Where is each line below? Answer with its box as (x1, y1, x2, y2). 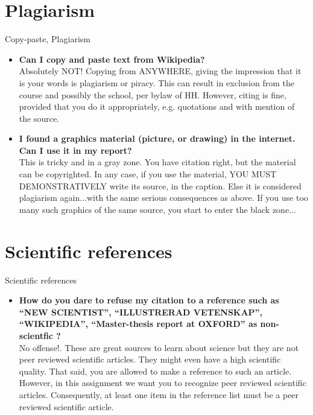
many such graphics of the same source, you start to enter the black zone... (19, 203, 296, 215)
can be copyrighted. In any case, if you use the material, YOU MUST (19, 168, 277, 180)
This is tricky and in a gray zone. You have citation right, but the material (19, 156, 296, 168)
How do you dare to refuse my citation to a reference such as (19, 294, 279, 306)
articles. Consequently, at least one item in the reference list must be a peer (19, 388, 299, 401)
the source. (19, 112, 60, 124)
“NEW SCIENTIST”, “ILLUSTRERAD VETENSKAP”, (19, 305, 263, 318)
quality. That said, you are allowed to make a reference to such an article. (19, 364, 292, 377)
